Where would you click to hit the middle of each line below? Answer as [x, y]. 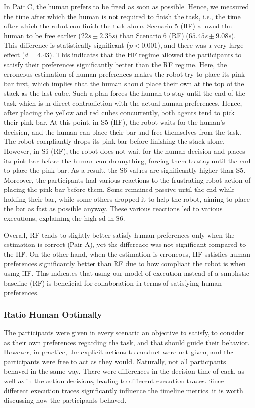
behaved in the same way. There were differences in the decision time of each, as [124, 371]
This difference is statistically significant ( [67, 45]
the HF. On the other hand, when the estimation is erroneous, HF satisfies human [127, 254]
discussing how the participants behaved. [65, 400]
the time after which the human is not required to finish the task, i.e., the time [122, 16]
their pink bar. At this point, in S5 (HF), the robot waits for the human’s [115, 122]
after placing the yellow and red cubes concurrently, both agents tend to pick [119, 112]
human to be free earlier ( [43, 35]
